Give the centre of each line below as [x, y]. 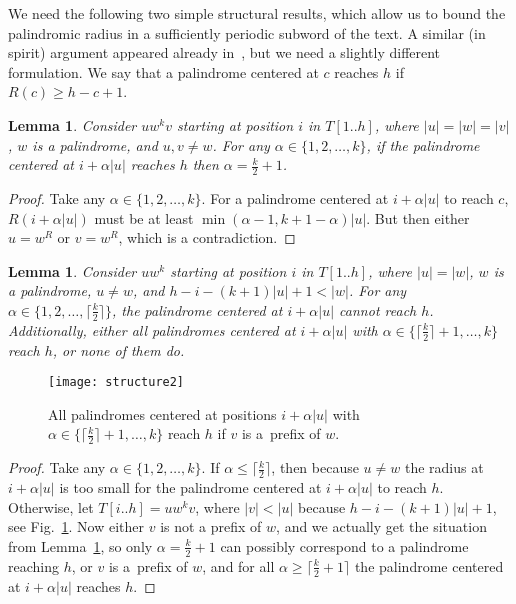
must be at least [144, 217]
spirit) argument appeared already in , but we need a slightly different [224, 52]
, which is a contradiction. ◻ [207, 237]
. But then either [418, 217]
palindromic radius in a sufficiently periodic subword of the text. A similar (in [247, 32]
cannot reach [378, 309]
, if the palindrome [423, 144]
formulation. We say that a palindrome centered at [163, 71]
